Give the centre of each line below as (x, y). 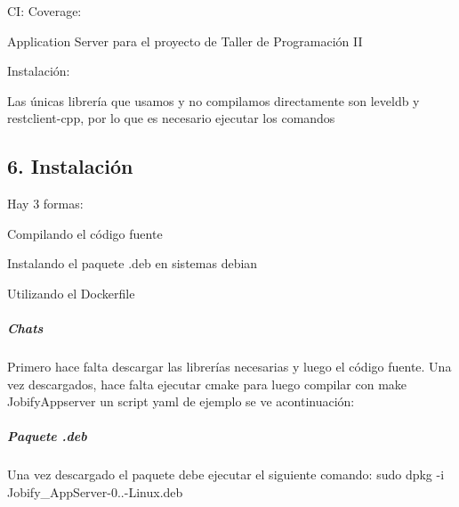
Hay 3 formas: (45, 204)
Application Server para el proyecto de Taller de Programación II (185, 41)
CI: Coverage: (44, 11)
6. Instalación (70, 166)
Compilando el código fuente (85, 233)
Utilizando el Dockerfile (71, 293)
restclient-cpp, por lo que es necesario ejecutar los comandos (171, 118)
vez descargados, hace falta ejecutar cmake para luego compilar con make (207, 384)
